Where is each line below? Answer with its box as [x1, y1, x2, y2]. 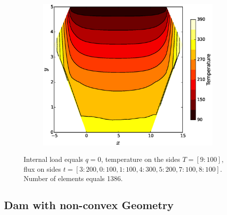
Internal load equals [24, 154, 84, 164]
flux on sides [24, 163, 61, 174]
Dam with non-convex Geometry [4, 197, 174, 213]
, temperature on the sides [101, 154, 180, 164]
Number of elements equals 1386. [24, 173, 123, 184]
